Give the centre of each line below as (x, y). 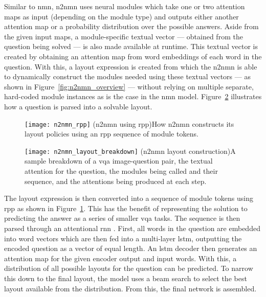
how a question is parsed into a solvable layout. (78, 106)
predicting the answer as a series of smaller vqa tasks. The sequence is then (122, 218)
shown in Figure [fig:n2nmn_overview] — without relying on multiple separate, (129, 86)
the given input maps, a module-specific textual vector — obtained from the (124, 36)
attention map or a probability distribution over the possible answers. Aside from (131, 26)
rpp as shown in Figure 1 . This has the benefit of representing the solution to (126, 208)
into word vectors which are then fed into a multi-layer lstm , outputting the (123, 238)
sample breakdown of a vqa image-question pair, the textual (119, 161)
